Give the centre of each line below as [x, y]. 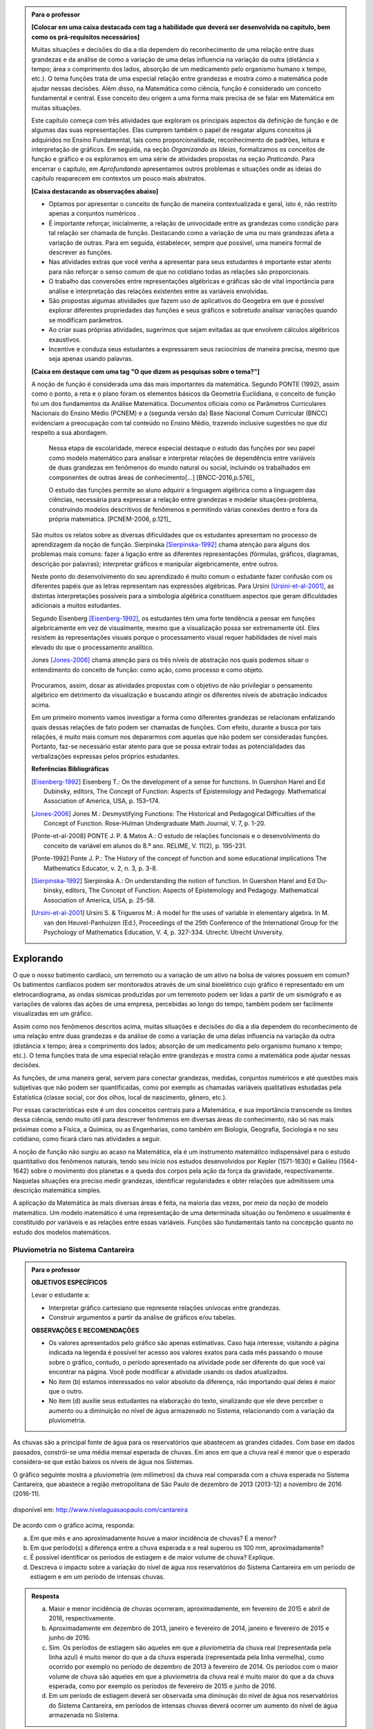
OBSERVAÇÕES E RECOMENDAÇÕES [85, 1330]
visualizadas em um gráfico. [53, 1014]
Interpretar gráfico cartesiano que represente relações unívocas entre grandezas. [165, 1308]
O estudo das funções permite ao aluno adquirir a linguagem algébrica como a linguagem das [182, 490]
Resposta [45, 1596]
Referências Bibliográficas [70, 769]
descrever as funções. [80, 252]
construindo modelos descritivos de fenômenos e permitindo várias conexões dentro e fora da [183, 509]
